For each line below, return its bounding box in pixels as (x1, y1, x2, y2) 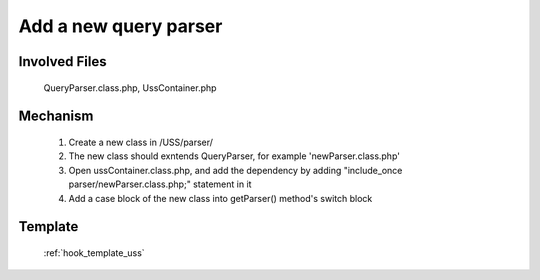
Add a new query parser (18, 15, 223, 37)
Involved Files (18, 53, 107, 70)
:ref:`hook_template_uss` (43, 246, 145, 259)
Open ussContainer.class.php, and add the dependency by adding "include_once (68, 164, 403, 176)
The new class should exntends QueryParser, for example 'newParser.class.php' (68, 150, 400, 162)
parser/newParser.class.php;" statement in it (68, 178, 252, 190)
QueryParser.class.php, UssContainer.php (43, 81, 217, 94)
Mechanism (18, 108, 94, 125)
